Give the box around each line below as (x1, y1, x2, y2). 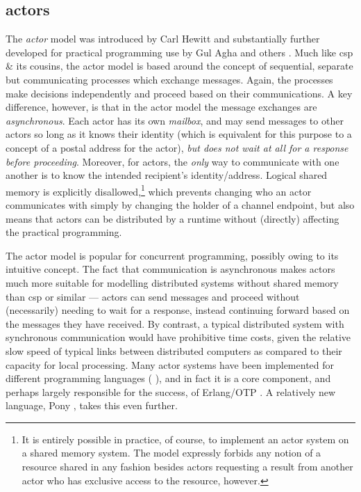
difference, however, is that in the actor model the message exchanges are (6, 100, 317, 114)
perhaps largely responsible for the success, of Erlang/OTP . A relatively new (6, 384, 336, 399)
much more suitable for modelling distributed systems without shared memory (6, 275, 339, 289)
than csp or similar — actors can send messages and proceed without (6, 289, 300, 303)
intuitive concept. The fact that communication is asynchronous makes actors (6, 262, 335, 276)
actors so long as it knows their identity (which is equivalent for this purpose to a (6, 127, 352, 141)
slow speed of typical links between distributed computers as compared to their (6, 343, 342, 358)
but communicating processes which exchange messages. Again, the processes (6, 72, 333, 86)
